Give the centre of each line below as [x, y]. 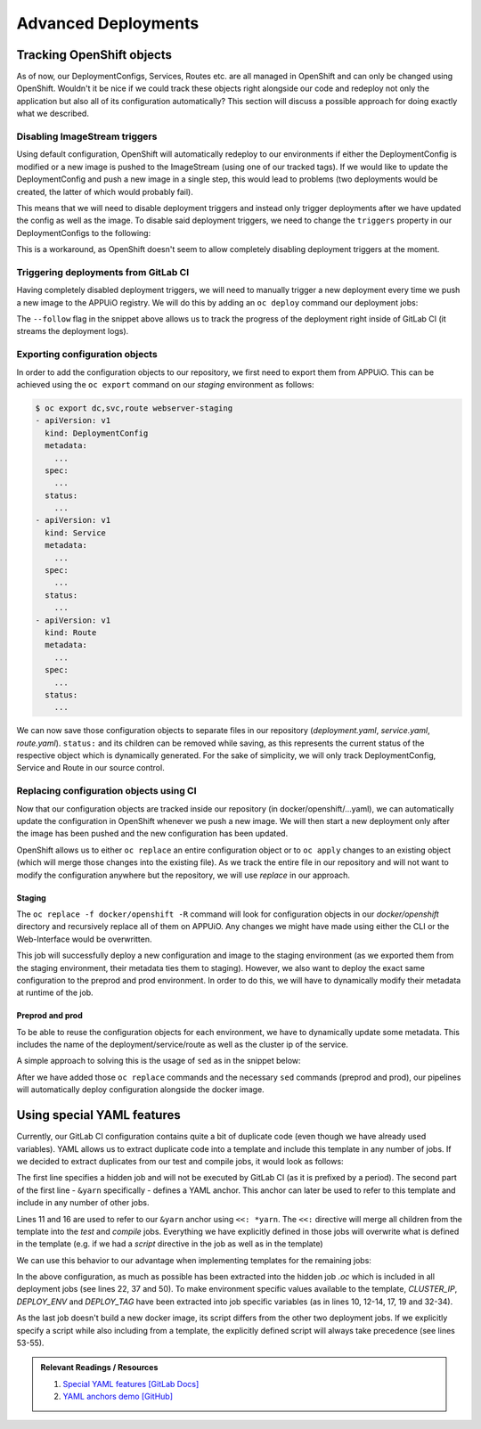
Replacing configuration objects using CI [106, 791]
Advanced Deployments [108, 23]
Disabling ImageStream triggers [87, 136]
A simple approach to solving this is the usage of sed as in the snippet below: [159, 1061]
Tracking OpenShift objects [94, 55]
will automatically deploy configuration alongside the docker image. [140, 1090]
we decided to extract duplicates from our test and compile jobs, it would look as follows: [180, 1161]
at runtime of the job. [55, 992]
